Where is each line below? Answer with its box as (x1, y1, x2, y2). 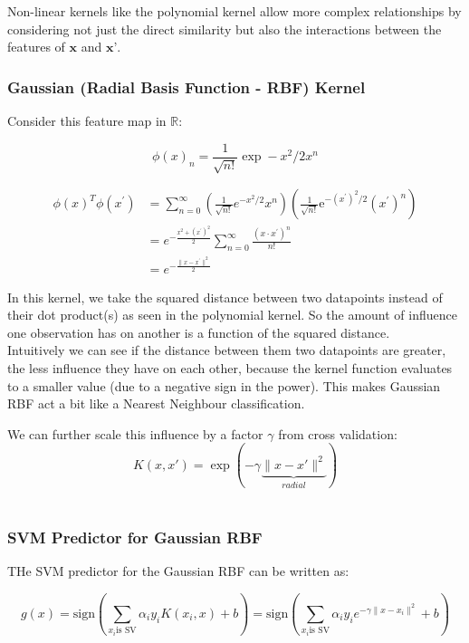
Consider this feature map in (7, 111, 167, 130)
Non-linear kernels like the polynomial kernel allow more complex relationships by (7, 2, 462, 20)
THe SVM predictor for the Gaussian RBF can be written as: (7, 561, 349, 581)
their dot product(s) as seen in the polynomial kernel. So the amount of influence (7, 305, 457, 324)
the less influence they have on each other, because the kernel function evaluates (7, 359, 453, 377)
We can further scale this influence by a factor (7, 424, 263, 443)
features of (7, 37, 65, 56)
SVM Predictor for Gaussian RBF (7, 525, 263, 548)
